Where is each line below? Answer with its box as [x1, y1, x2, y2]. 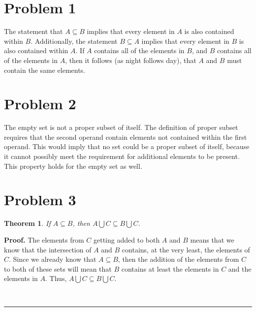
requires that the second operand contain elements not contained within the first [4, 131, 247, 142]
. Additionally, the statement [31, 35, 118, 46]
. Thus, [45, 273, 67, 283]
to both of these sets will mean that [4, 263, 112, 274]
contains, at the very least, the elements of [122, 244, 250, 254]
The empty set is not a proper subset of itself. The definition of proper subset [4, 122, 238, 132]
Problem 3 [4, 189, 76, 210]
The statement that [4, 26, 63, 36]
